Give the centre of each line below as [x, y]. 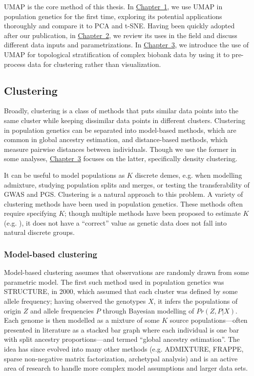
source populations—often [209, 320]
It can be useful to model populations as [64, 175]
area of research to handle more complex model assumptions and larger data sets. [126, 368]
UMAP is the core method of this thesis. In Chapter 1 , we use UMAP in [113, 6]
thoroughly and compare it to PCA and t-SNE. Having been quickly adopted [119, 26]
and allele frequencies [62, 310]
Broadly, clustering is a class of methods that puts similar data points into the [121, 111]
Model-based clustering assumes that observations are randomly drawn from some [127, 272]
